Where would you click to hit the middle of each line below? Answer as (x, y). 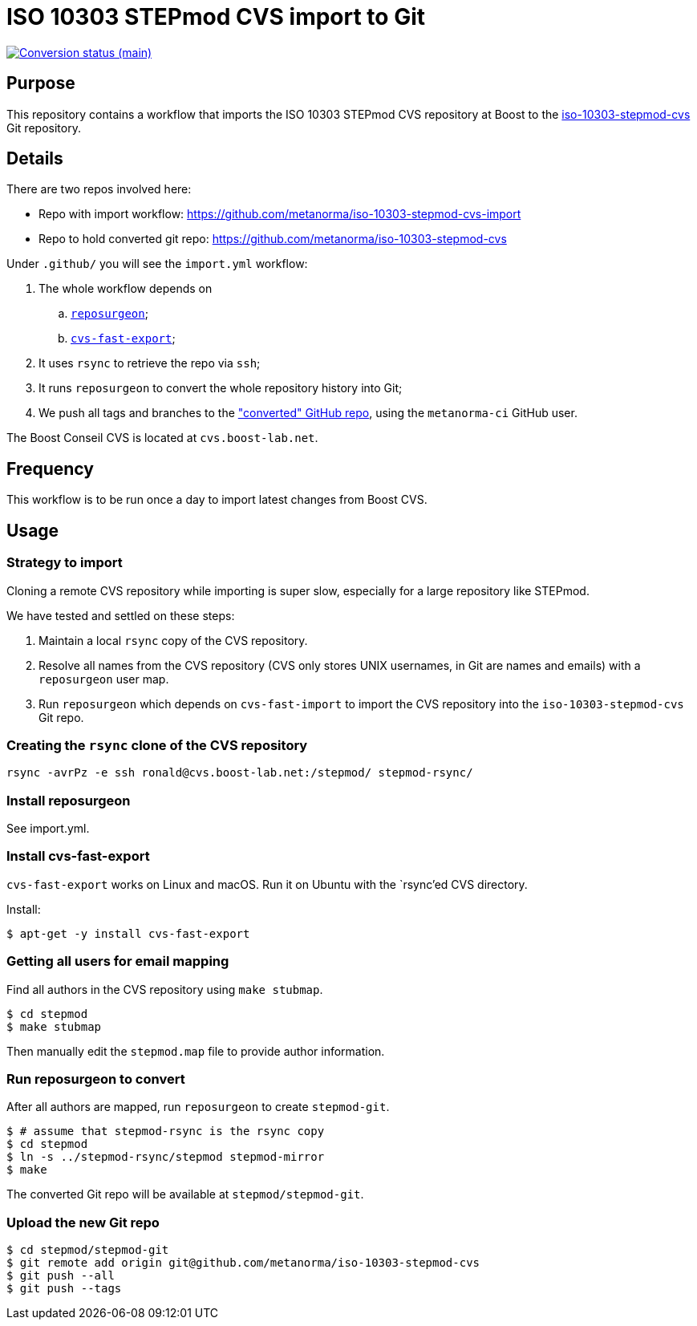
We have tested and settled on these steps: (121, 615)
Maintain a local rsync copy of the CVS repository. (173, 640)
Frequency (50, 468)
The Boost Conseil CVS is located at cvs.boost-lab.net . (162, 438)
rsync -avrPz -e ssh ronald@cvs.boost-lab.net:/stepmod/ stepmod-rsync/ (240, 773)
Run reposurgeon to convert (96, 1079)
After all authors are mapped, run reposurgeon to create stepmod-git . (198, 1107)
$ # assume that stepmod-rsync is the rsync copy (166, 1131)
